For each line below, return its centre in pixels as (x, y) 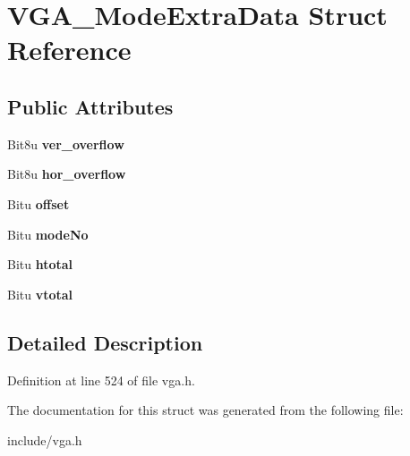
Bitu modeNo (48, 234)
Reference (69, 50)
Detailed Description (105, 342)
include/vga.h (45, 439)
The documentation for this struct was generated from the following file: (205, 410)
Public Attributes (90, 106)
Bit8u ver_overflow (66, 144)
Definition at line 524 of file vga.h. (101, 380)
